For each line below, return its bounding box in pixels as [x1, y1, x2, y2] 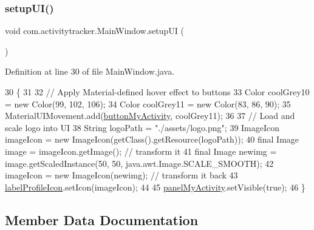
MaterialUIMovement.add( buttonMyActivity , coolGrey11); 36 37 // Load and [5, 109, 295, 122]
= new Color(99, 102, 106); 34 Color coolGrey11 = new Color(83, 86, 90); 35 [5, 97, 291, 110]
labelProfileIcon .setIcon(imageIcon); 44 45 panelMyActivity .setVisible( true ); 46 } [5, 180, 305, 193]
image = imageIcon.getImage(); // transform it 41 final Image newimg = [5, 144, 277, 157]
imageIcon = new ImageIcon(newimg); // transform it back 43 [5, 169, 238, 181]
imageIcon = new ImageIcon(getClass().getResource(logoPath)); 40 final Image [5, 133, 299, 146]
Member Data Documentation [5, 210, 199, 229]
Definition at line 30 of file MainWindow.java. [5, 65, 175, 78]
